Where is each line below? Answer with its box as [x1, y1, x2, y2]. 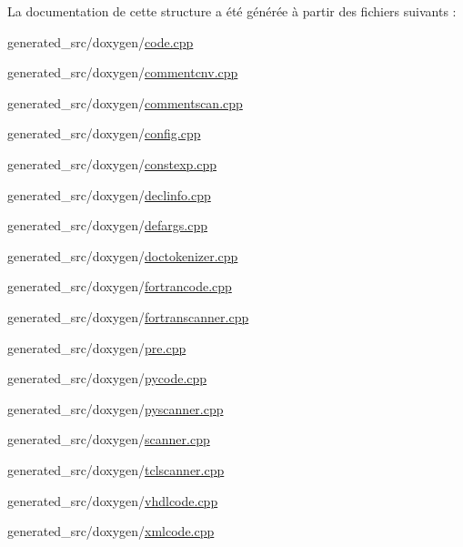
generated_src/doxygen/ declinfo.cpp [7, 185, 211, 204]
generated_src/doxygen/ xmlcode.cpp [7, 522, 215, 541]
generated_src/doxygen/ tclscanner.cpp [7, 460, 225, 479]
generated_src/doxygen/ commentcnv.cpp [7, 63, 238, 82]
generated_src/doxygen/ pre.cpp [7, 338, 186, 357]
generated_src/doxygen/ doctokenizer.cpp [7, 246, 238, 265]
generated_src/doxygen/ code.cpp [7, 32, 194, 51]
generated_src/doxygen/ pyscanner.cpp [7, 399, 224, 418]
